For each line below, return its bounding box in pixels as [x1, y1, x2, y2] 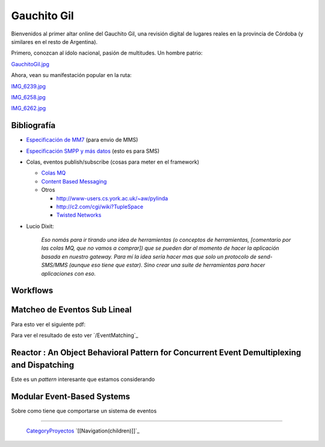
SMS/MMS [41, 262, 68, 269]
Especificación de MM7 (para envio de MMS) [26, 136, 138, 144]
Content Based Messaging [41, 177, 107, 185]
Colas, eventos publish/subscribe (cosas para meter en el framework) [26, 158, 200, 165]
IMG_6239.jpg [11, 82, 46, 90]
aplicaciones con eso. [41, 270, 96, 277]
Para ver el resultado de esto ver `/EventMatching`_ [11, 331, 138, 339]
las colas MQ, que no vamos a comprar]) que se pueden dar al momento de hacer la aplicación [41, 244, 279, 252]
